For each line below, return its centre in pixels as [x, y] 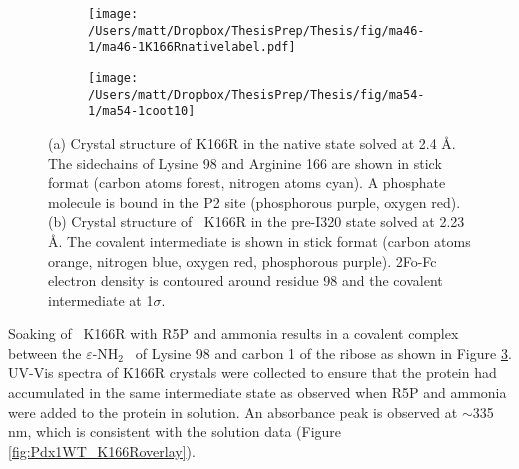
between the [45, 352]
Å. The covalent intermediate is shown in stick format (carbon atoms [259, 240]
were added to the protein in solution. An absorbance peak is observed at [233, 411]
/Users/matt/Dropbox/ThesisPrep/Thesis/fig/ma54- [256, 94]
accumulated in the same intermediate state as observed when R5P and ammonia [257, 392]
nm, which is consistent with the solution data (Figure [175, 431]
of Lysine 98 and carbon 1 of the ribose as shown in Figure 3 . [323, 352]
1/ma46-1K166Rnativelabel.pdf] [192, 47]
